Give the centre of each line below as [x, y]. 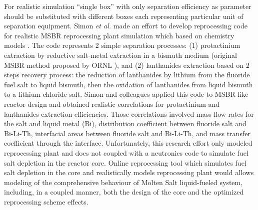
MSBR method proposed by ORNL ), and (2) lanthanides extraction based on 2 [127, 65]
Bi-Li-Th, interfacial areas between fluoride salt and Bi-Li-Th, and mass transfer [127, 133]
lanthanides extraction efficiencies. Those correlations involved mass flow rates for [129, 113]
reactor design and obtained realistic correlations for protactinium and [112, 104]
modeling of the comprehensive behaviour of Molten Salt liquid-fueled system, [123, 182]
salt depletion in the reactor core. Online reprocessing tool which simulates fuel [125, 162]
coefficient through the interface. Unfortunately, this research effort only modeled [128, 143]
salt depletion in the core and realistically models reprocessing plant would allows [129, 172]
